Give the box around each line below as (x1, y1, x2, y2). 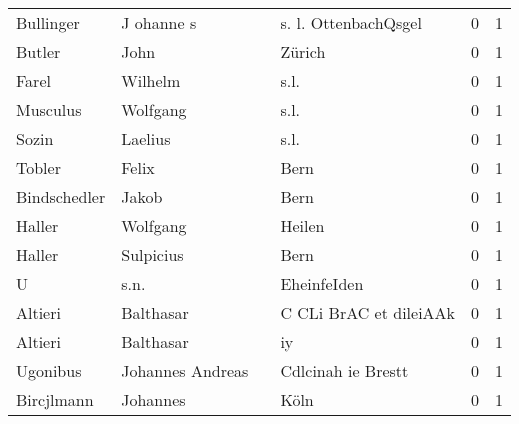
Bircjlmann (16, 388, 94, 411)
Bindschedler (16, 185, 106, 208)
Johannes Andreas (121, 359, 249, 382)
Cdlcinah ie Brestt (280, 359, 409, 382)
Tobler (16, 156, 61, 179)
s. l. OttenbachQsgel (280, 11, 422, 34)
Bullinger (16, 11, 80, 34)
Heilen (280, 214, 325, 237)
